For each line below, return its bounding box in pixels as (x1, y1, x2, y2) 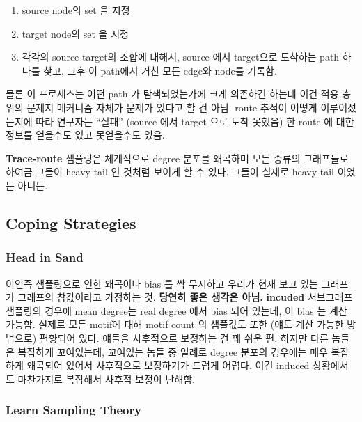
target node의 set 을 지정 (22, 26, 129, 40)
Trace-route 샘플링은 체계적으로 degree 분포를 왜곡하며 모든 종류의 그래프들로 (6, 150, 349, 165)
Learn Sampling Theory (6, 401, 142, 419)
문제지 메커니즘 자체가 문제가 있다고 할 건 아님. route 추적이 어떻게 (26, 100, 317, 114)
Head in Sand (6, 249, 84, 266)
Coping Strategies (6, 212, 136, 233)
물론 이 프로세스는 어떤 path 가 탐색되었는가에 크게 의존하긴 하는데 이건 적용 (6, 86, 339, 101)
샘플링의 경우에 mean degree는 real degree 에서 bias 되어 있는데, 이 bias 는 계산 (6, 303, 347, 318)
